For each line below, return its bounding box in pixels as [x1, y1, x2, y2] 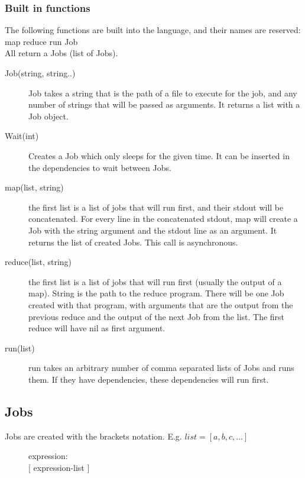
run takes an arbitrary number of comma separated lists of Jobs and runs [28, 361, 294, 374]
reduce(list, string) [5, 256, 72, 268]
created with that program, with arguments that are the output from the [28, 298, 293, 311]
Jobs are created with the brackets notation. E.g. [5, 429, 182, 442]
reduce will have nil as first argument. [28, 322, 166, 334]
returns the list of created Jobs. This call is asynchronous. [28, 235, 238, 248]
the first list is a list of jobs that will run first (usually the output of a [28, 275, 282, 288]
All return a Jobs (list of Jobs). [5, 47, 118, 59]
